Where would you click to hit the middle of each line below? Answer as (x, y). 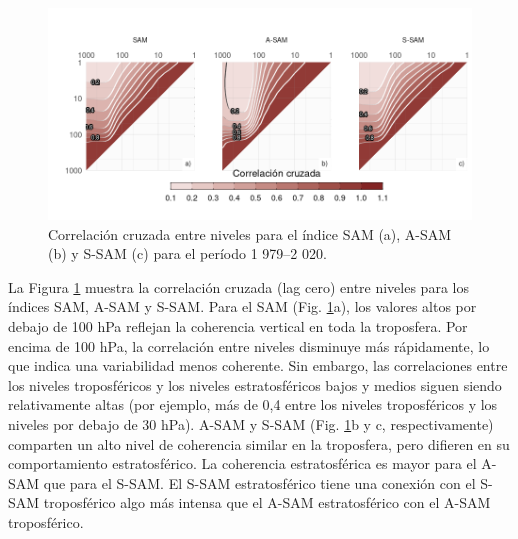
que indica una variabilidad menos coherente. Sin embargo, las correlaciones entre (258, 365)
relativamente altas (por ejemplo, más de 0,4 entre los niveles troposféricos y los (253, 404)
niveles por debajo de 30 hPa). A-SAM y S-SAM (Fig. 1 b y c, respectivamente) (251, 423)
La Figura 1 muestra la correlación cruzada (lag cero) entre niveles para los (238, 286)
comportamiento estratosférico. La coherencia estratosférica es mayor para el (242, 463)
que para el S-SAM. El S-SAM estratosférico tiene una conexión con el (259, 482)
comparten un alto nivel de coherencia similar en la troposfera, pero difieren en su (259, 443)
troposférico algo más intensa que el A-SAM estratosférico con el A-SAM (267, 502)
